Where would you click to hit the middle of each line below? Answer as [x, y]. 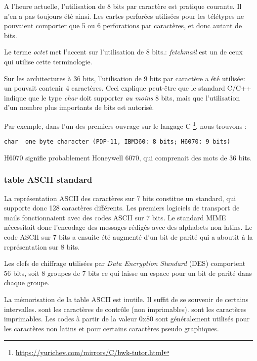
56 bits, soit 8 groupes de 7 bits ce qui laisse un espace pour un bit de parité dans [128, 273]
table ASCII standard [48, 180]
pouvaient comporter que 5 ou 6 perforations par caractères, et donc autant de [123, 26]
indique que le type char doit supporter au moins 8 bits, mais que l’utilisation [122, 97]
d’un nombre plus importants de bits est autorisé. [79, 107]
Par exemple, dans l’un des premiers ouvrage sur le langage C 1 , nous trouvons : [125, 125]
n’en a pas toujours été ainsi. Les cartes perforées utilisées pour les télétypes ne [124, 16]
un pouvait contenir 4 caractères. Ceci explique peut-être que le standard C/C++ [128, 88]
